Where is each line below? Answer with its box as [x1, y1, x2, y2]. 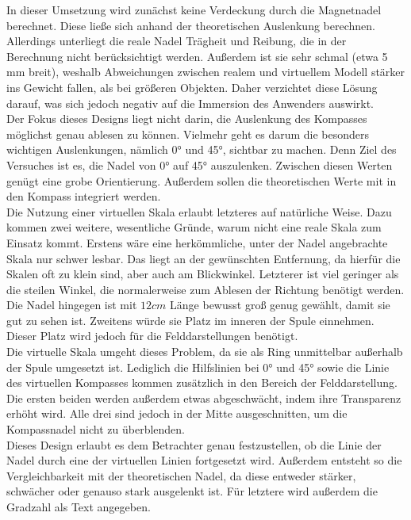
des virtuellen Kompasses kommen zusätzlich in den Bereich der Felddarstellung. [6, 374, 398, 391]
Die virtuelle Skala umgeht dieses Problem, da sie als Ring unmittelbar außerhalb [6, 343, 403, 360]
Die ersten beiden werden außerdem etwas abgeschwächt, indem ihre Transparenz [6, 389, 401, 406]
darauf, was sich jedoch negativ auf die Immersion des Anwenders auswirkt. [6, 94, 374, 111]
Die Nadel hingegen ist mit [6, 296, 137, 313]
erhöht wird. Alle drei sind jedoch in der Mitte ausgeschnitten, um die [6, 405, 348, 422]
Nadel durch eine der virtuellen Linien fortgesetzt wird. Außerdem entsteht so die [6, 452, 402, 468]
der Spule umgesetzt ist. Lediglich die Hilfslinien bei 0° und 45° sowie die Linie [6, 358, 390, 375]
